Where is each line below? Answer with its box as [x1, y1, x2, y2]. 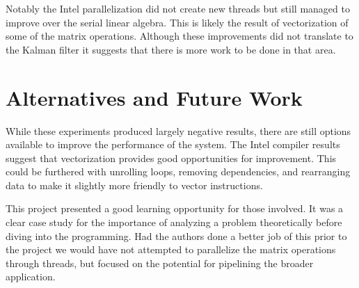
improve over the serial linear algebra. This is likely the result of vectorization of [6, 15, 349, 29]
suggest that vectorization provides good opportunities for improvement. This [6, 150, 337, 165]
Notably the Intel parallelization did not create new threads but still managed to [6, 1, 350, 15]
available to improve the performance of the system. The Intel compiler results [6, 137, 340, 152]
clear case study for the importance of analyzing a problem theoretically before [6, 215, 342, 230]
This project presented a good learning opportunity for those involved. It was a [6, 201, 344, 216]
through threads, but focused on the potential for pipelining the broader [6, 255, 314, 270]
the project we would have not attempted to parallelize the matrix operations [6, 242, 336, 257]
